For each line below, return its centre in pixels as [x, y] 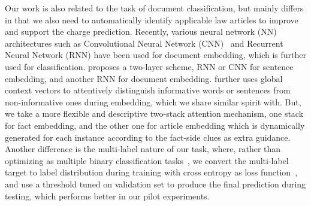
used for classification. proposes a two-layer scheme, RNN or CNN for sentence [149, 66]
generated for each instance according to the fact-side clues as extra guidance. [148, 137]
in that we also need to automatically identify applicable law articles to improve [152, 19]
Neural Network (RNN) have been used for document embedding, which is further [155, 55]
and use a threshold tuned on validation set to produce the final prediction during [155, 184]
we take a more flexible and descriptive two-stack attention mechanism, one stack [154, 113]
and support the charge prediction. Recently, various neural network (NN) [141, 31]
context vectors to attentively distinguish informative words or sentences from [148, 90]
